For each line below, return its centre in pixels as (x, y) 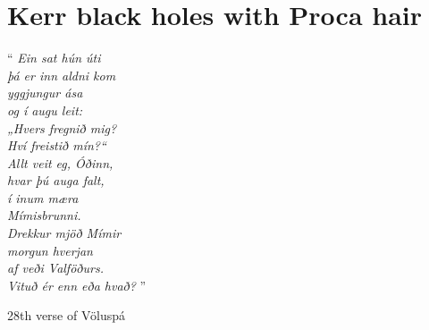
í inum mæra (43, 197)
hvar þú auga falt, (56, 180)
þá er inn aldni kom (62, 75)
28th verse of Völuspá (67, 315)
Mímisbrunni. (44, 215)
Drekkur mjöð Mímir (64, 233)
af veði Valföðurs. (55, 268)
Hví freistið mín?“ (57, 145)
